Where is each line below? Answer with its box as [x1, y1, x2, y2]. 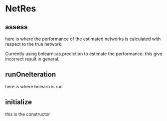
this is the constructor [5, 111, 50, 117]
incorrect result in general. [5, 56, 60, 62]
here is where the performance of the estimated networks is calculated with [5, 36, 161, 42]
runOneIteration [5, 70, 56, 79]
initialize [5, 98, 32, 107]
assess [5, 23, 28, 31]
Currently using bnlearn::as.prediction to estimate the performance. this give [5, 51, 163, 57]
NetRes [5, 3, 36, 14]
